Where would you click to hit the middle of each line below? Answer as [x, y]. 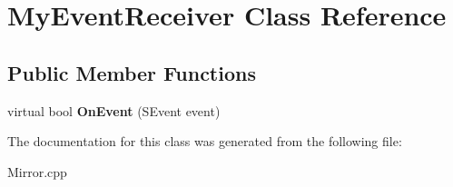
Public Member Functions [132, 72]
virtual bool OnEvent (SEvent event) [114, 110]
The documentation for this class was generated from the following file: [205, 141]
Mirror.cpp [37, 171]
